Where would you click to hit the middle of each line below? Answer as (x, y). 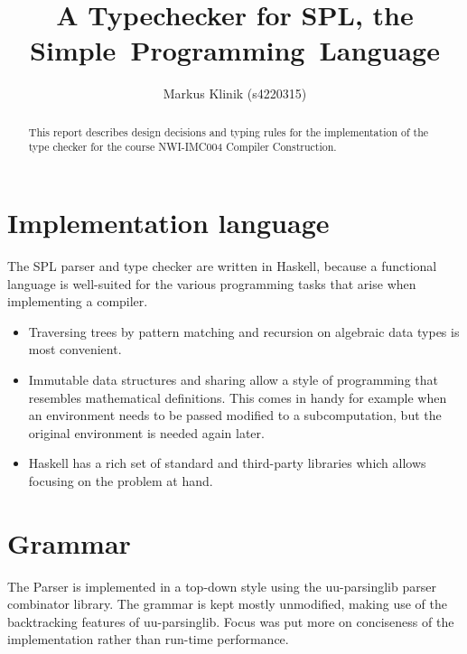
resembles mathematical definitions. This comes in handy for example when (238, 397)
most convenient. (75, 349)
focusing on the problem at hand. (121, 480)
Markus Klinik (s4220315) (235, 93)
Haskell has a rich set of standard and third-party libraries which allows (227, 463)
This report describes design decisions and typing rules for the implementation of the (229, 131)
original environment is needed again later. (146, 432)
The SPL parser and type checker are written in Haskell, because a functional (222, 265)
